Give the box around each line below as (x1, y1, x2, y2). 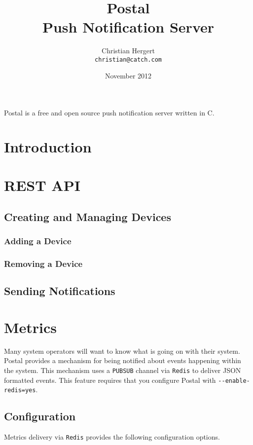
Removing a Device (4, 258, 83, 270)
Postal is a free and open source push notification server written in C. (4, 108, 215, 118)
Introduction (4, 136, 92, 156)
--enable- (218, 377, 250, 384)
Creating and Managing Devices (4, 209, 171, 224)
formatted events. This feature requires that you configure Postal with (4, 374, 216, 385)
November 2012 (105, 70, 152, 80)
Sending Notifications (4, 283, 115, 298)
